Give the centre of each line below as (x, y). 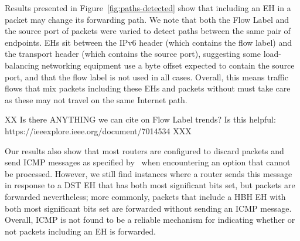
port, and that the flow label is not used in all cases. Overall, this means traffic (146, 77)
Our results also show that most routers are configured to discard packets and (144, 150)
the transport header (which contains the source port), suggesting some (133, 54)
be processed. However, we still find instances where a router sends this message (149, 173)
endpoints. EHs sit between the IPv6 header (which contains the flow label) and (148, 42)
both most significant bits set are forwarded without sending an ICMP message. (148, 208)
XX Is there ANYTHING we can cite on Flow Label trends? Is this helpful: (140, 119)
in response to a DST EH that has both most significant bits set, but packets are (150, 185)
